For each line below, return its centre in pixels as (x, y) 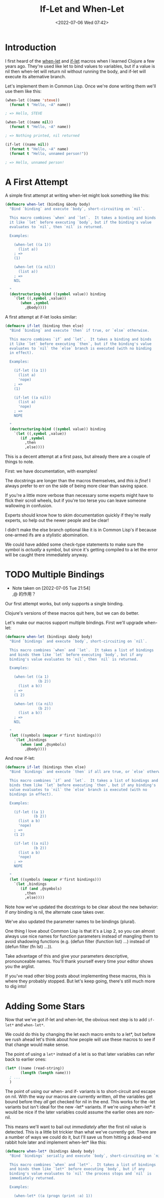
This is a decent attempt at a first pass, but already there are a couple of (78, 457)
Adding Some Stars (45, 1006)
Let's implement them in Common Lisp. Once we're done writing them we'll (81, 86)
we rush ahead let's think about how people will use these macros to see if (80, 1040)
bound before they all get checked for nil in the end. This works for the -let (80, 1102)
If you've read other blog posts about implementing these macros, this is (78, 976)
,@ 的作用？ (24, 594)
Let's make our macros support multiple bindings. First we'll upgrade (74, 623)
